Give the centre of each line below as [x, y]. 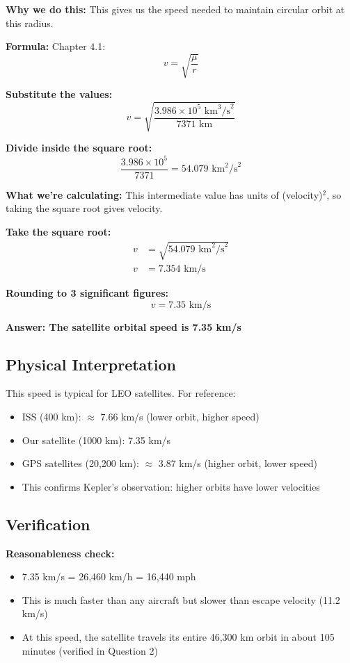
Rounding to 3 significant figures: [87, 293]
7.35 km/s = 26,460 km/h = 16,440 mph [109, 576]
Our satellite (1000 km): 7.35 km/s [96, 440]
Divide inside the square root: [79, 148]
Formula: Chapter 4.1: [56, 46]
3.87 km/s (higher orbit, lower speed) [238, 463]
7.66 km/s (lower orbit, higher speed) [180, 416]
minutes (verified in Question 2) [90, 650]
